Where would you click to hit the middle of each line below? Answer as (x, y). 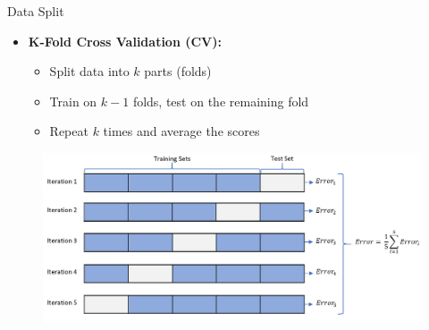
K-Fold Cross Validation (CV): (125, 41)
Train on (73, 101)
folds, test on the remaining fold (221, 101)
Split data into (89, 71)
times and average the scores (181, 131)
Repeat (69, 131)
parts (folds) (178, 71)
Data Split (36, 11)
